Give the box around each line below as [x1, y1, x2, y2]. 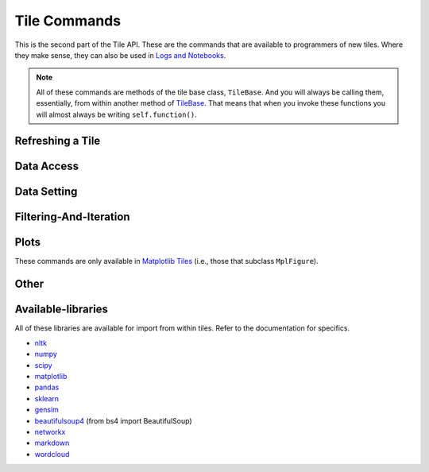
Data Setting [14, 185, 78, 199]
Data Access [14, 160, 79, 173]
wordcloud [34, 449, 70, 458]
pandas [34, 382, 60, 393]
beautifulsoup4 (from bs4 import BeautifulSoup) [34, 416, 192, 425]
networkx [34, 427, 66, 436]
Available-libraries [14, 303, 109, 316]
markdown [34, 438, 70, 448]
